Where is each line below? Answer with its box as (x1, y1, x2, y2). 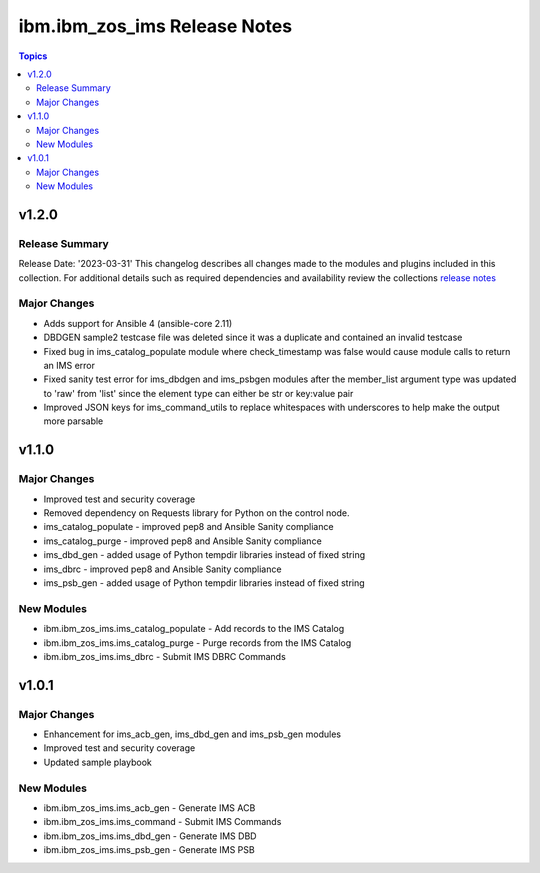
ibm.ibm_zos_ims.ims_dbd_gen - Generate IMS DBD (43, 830, 257, 842)
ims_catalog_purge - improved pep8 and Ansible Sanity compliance (43, 535, 322, 547)
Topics (18, 50, 48, 62)
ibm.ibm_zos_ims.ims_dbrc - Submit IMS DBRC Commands (43, 650, 287, 662)
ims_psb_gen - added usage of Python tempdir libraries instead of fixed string (43, 576, 365, 589)
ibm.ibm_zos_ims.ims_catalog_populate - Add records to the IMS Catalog (43, 623, 345, 635)
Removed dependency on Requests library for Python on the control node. (43, 507, 350, 519)
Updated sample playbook (43, 756, 152, 768)
